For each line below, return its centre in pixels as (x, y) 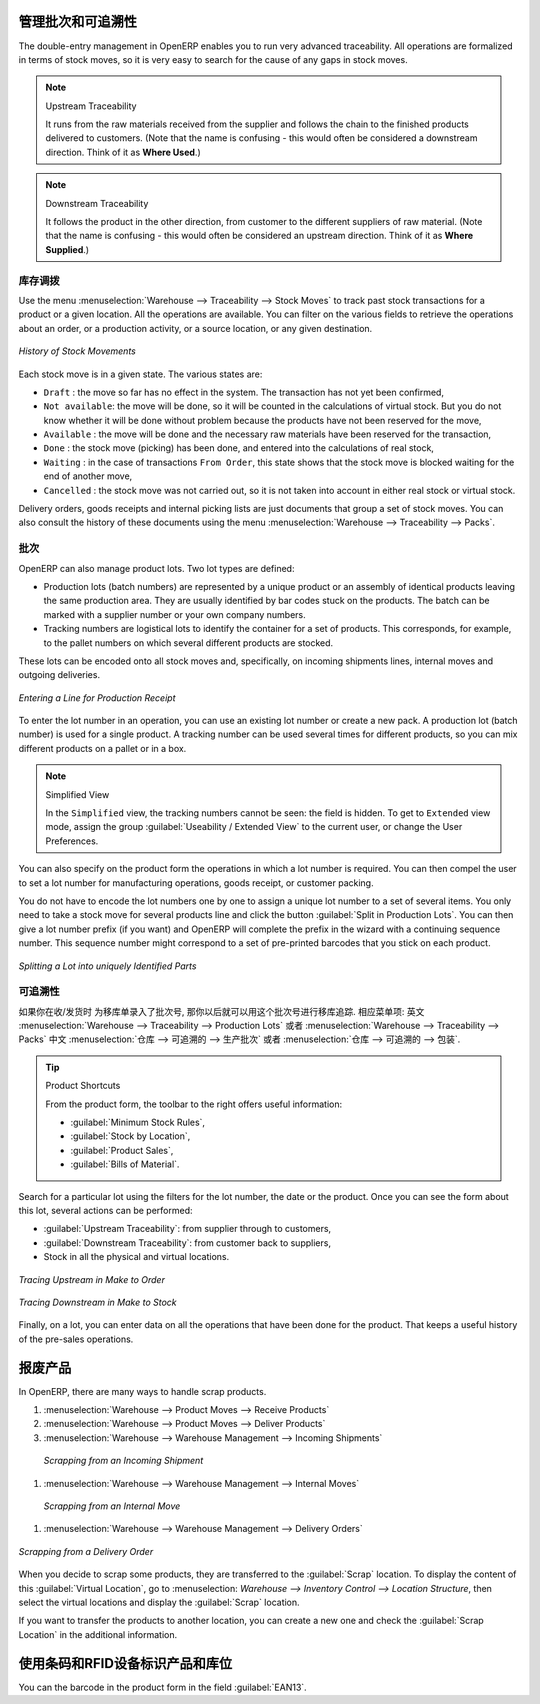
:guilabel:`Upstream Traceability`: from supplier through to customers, (187, 1229)
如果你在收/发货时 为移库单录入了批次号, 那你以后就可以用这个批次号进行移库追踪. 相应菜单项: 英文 (221, 1011)
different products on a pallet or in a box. (102, 748)
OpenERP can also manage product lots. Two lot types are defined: (156, 568)
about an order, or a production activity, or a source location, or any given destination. (195, 328)
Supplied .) (67, 249)
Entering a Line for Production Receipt (97, 697)
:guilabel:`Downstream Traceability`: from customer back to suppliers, (187, 1242)
